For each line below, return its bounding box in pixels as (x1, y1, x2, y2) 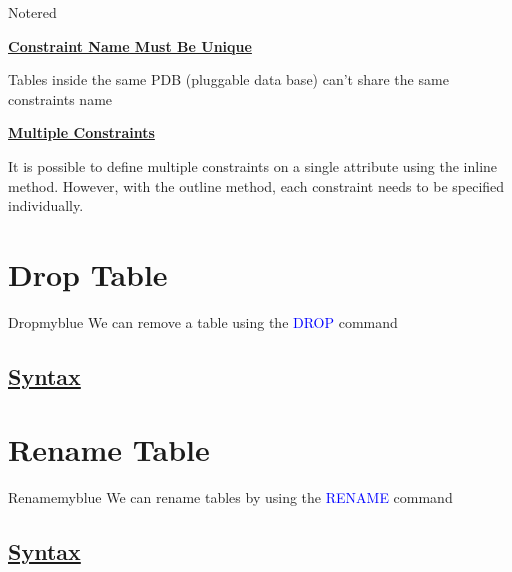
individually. (8, 195, 84, 216)
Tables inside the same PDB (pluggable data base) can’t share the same (8, 69, 449, 90)
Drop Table (8, 253, 168, 294)
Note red (8, 2, 57, 22)
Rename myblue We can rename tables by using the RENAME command (8, 487, 453, 508)
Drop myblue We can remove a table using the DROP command (8, 311, 398, 332)
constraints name (8, 88, 113, 109)
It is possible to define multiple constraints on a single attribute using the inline (8, 155, 498, 176)
